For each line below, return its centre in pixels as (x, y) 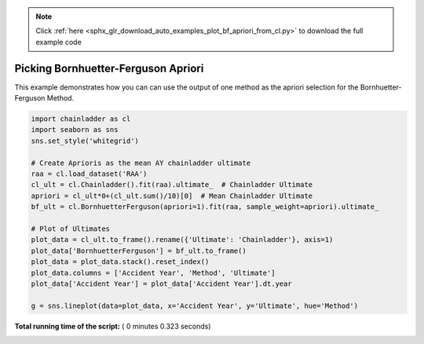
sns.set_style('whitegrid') (85, 141)
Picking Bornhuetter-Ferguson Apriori (109, 68)
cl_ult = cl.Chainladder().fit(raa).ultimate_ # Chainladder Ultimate (172, 185)
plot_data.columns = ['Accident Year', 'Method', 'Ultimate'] (153, 273)
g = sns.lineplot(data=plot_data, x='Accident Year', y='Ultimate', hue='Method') (195, 306)
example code (58, 42)
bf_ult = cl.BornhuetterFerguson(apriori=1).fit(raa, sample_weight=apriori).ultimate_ (205, 207)
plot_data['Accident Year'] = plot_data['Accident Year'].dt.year (161, 284)
